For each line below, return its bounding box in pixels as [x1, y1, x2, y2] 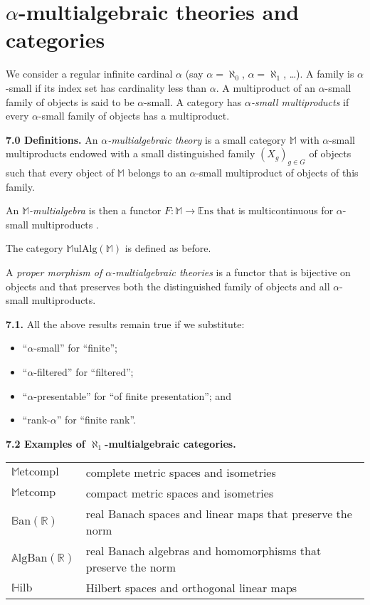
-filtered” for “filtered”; [33, 364, 134, 379]
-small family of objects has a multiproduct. [38, 108, 230, 123]
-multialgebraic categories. [105, 436, 236, 451]
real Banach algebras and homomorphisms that [85, 542, 322, 559]
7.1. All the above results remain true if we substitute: [6, 316, 245, 331]
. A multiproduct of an [216, 80, 315, 95]
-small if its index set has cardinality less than [6, 80, 207, 95]
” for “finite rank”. [56, 412, 137, 427]
